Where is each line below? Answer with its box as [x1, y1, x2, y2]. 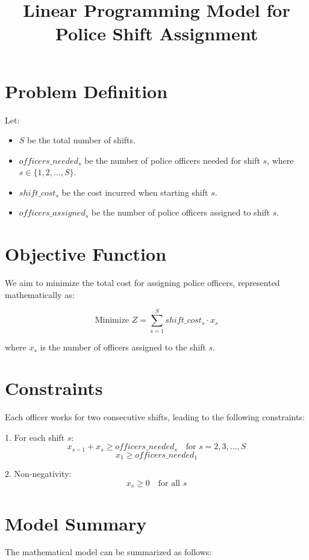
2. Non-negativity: [5, 467, 72, 480]
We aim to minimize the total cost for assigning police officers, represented [5, 276, 280, 289]
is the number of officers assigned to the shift [40, 340, 206, 353]
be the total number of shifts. [27, 134, 136, 146]
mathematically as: [5, 288, 75, 300]
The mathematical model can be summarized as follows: [5, 546, 212, 558]
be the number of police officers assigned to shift [91, 206, 270, 219]
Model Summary [5, 511, 147, 535]
